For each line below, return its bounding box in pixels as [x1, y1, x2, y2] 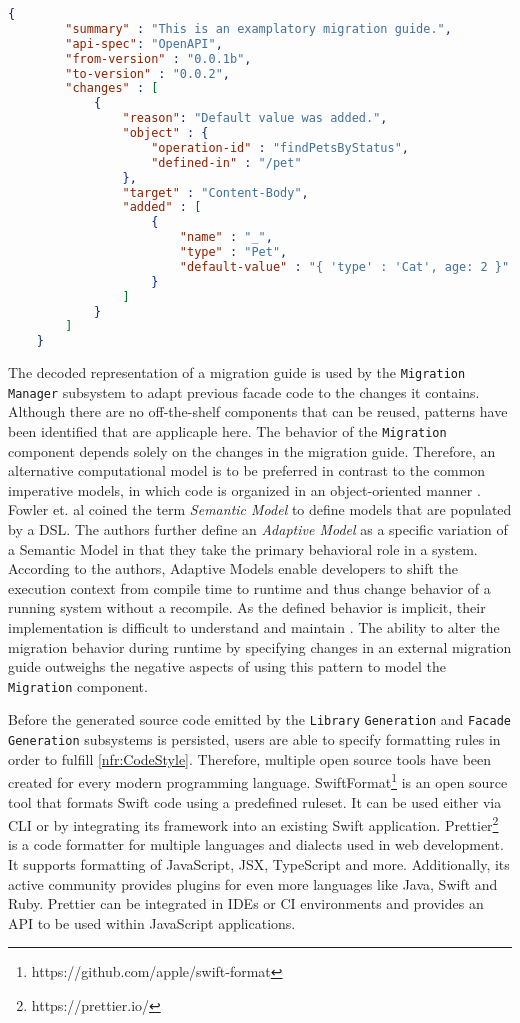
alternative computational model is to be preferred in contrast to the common [8, 460, 486, 481]
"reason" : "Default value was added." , [122, 111, 388, 126]
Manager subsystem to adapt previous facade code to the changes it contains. [8, 381, 480, 402]
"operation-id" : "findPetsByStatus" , [151, 140, 409, 155]
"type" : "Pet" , [179, 245, 288, 259]
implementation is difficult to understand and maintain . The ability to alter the [8, 617, 500, 638]
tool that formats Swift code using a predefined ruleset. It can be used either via [8, 791, 502, 812]
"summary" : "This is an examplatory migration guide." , [65, 21, 452, 36]
